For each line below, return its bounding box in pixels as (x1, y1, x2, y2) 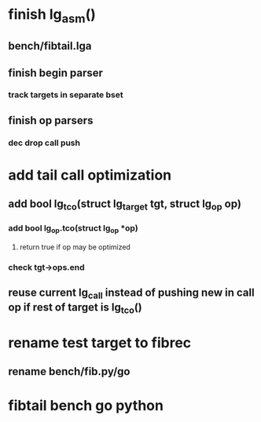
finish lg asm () (8, 5, 97, 26)
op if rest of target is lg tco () (8, 300, 143, 315)
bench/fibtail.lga (8, 39, 92, 53)
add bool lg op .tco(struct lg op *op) (8, 223, 139, 235)
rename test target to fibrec (8, 334, 192, 351)
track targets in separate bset (8, 89, 123, 100)
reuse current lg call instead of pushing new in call (8, 286, 255, 301)
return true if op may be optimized (19, 242, 131, 252)
